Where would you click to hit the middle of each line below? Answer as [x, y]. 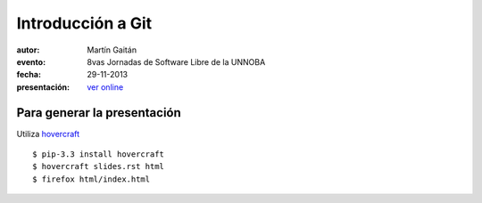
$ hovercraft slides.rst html [99, 166]
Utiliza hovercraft [48, 134]
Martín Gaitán [112, 50]
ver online [105, 87]
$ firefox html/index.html [91, 179]
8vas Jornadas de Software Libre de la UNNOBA [176, 61]
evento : [31, 61]
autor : [28, 50]
